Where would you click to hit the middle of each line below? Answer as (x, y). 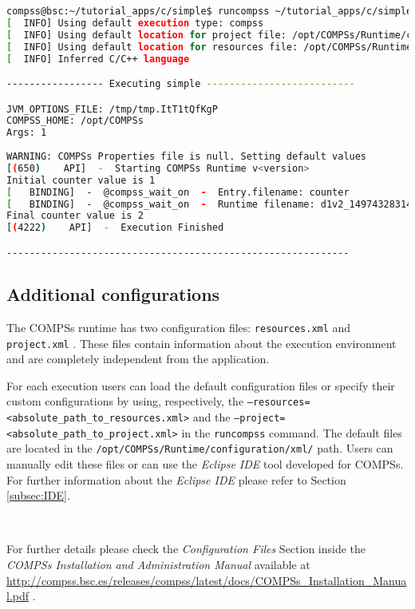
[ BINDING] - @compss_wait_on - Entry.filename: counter (178, 192)
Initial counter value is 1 (81, 180)
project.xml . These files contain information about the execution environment (202, 343)
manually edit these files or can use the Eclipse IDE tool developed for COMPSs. (205, 464)
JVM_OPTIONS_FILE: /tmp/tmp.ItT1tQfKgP (112, 109)
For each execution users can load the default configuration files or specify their (201, 385)
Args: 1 (27, 133)
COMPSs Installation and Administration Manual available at (158, 565)
